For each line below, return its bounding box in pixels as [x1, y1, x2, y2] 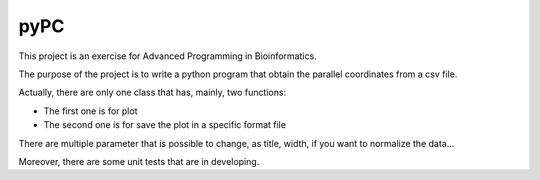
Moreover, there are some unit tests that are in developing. [18, 155, 260, 167]
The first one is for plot [43, 105, 138, 117]
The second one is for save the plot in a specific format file [43, 119, 287, 131]
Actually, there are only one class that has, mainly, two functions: [18, 86, 287, 99]
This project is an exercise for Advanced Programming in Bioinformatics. [18, 50, 317, 62]
